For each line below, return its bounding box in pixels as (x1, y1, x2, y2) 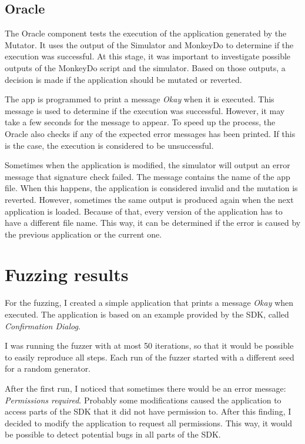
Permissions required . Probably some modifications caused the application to (5, 393, 281, 406)
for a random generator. (5, 362, 91, 375)
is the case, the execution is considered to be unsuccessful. (5, 139, 214, 151)
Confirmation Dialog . (5, 319, 81, 332)
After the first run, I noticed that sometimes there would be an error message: (5, 382, 286, 394)
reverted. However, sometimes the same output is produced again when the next (5, 193, 294, 205)
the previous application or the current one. (5, 228, 162, 240)
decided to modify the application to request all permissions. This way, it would (5, 416, 292, 429)
